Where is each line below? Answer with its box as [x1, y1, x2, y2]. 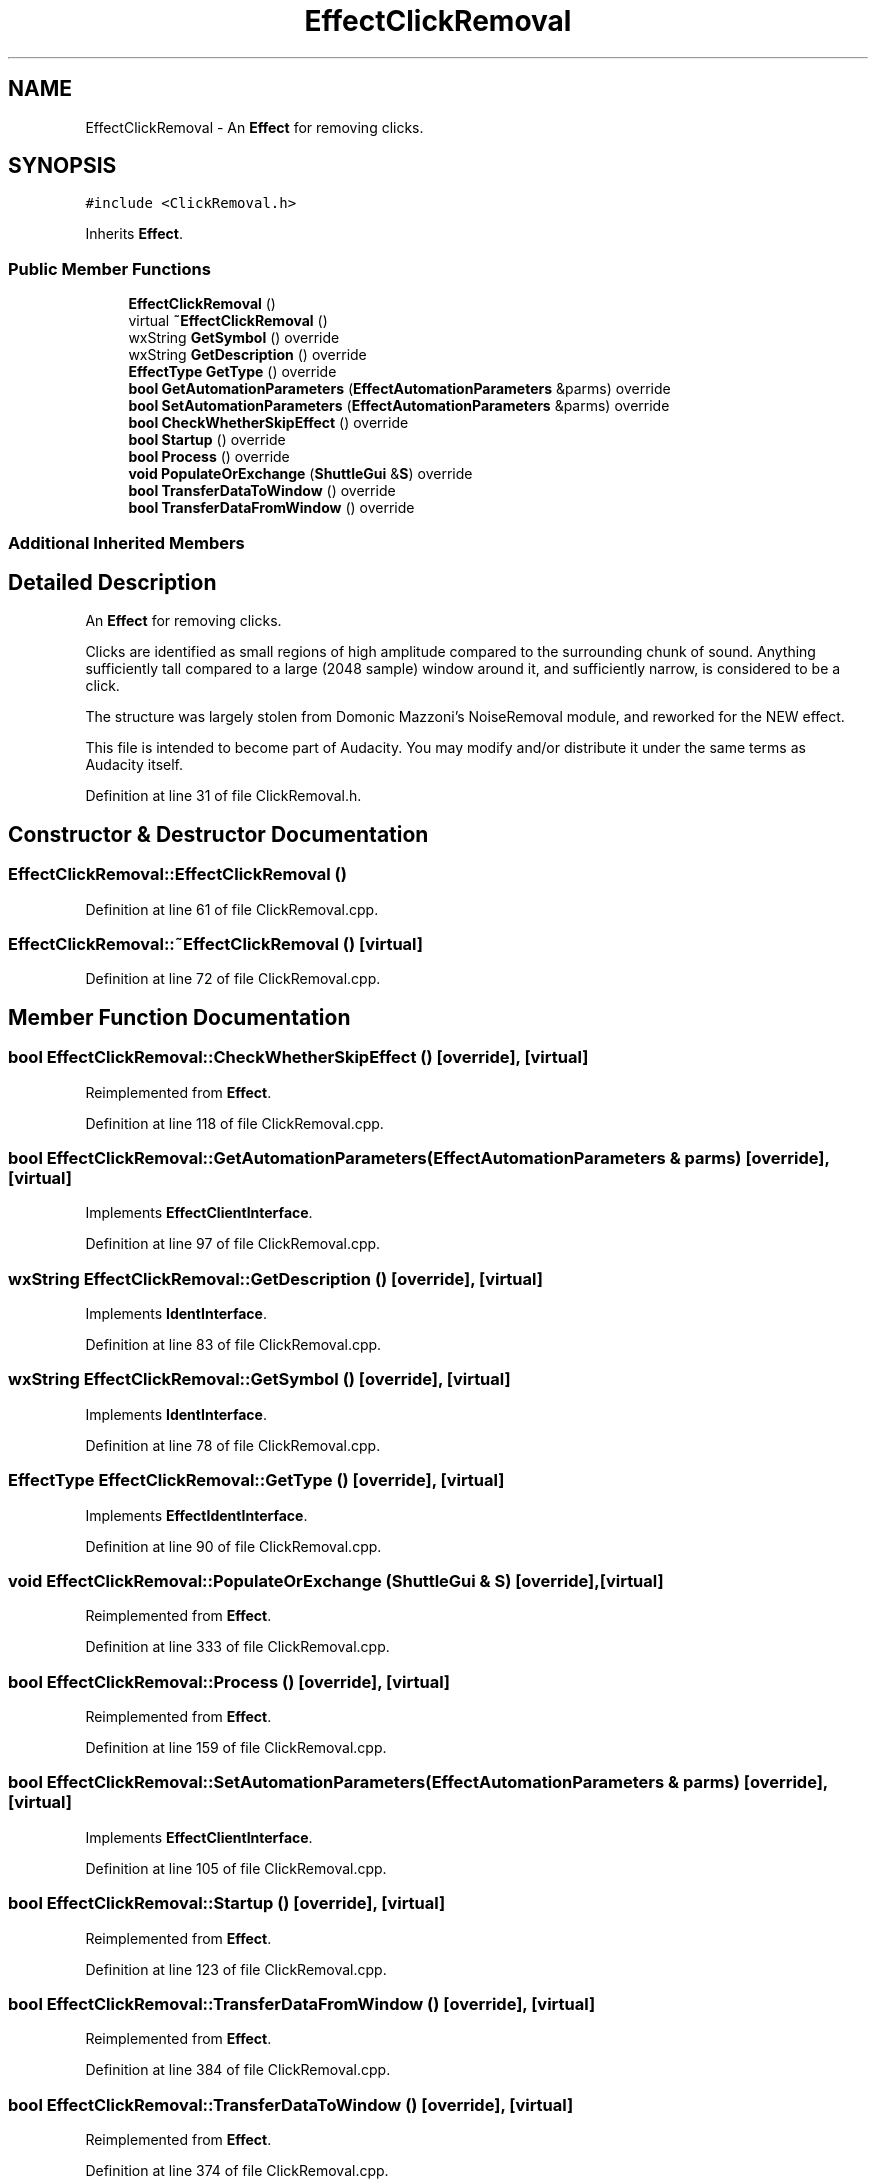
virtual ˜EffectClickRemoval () [128, 312, 328, 330]
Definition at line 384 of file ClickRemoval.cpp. [85, 2061, 391, 2079]
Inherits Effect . [85, 225, 183, 243]
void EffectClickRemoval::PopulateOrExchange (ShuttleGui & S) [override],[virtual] [8, 1570, 664, 1591]
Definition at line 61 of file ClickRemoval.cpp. [85, 900, 379, 918]
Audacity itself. [85, 756, 184, 774]
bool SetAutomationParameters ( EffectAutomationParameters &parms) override [128, 397, 670, 415]
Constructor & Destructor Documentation [8, 821, 429, 847]
